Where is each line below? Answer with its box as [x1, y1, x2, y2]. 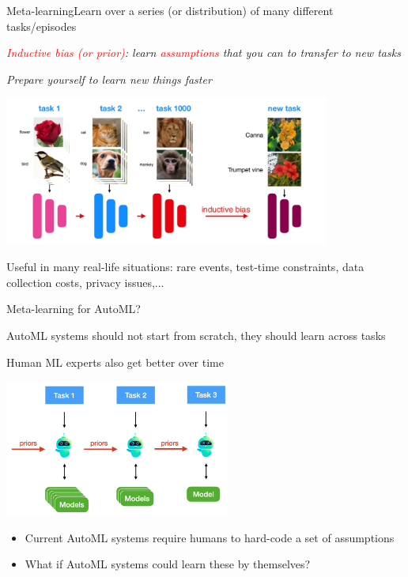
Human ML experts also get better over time [6, 353, 224, 370]
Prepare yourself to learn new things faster [6, 70, 212, 87]
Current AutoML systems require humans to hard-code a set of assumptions [25, 529, 395, 545]
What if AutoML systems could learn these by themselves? [25, 556, 311, 572]
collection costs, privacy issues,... [6, 273, 164, 290]
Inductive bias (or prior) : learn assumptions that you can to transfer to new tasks [6, 44, 401, 61]
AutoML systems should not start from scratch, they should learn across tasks [6, 326, 386, 343]
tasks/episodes [6, 17, 77, 34]
